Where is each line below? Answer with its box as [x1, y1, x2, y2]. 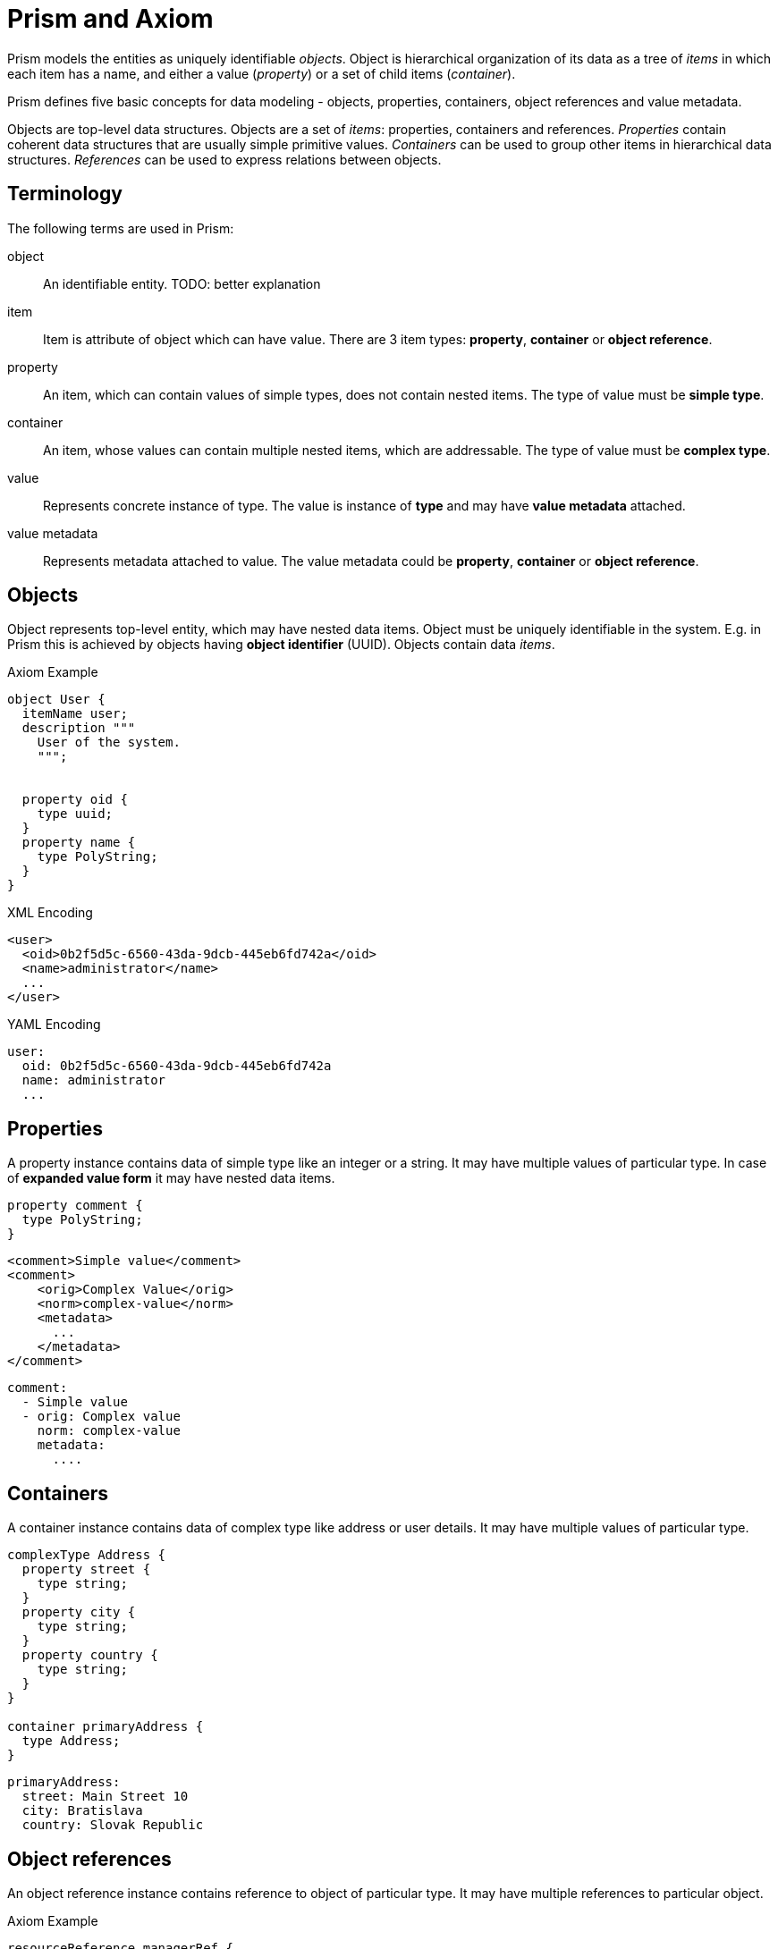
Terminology [7, 182, 123, 206]
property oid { [21, 792, 128, 807]
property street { [21, 1562, 151, 1577]
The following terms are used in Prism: [7, 220, 234, 236]
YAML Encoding [7, 1017, 101, 1033]
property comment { [7, 1198, 143, 1213]
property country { [21, 1648, 158, 1663]
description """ [21, 721, 136, 736]
